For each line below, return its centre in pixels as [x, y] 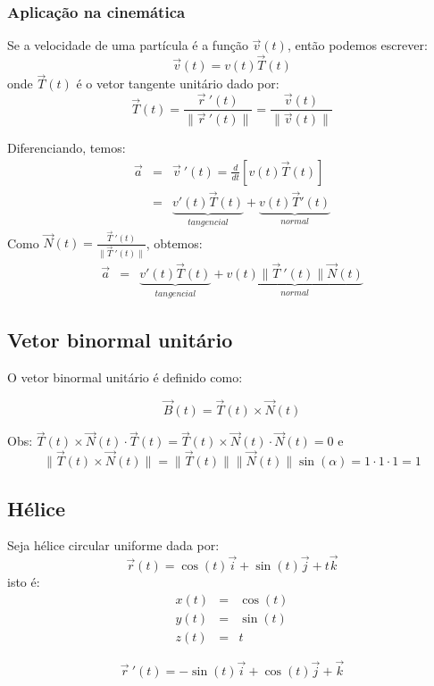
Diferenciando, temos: [67, 148]
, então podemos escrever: [357, 45]
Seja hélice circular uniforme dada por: [113, 545]
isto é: [24, 582]
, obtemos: [174, 243]
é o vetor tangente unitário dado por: [178, 84]
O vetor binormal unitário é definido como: [125, 377]
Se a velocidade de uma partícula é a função [128, 45]
